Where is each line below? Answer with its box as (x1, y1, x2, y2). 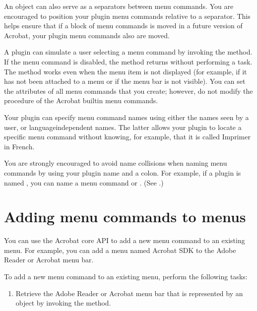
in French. (4, 141, 35, 151)
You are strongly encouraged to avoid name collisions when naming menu (4, 158, 227, 168)
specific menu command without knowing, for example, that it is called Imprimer (4, 131, 251, 142)
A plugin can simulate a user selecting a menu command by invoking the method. (4, 47, 253, 57)
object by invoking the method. (15, 298, 111, 308)
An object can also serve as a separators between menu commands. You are (4, 1, 234, 11)
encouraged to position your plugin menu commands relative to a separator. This (4, 10, 251, 21)
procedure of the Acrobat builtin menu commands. (4, 95, 158, 106)
